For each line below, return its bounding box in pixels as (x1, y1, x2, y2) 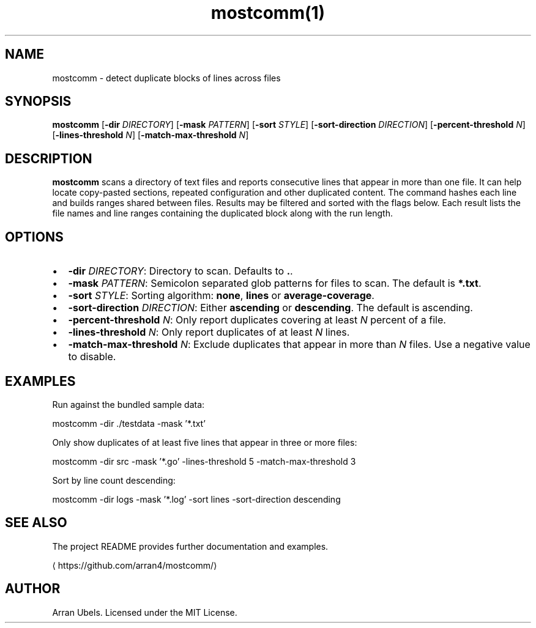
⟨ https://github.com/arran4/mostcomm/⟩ (52, 560, 217, 571)
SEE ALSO (5, 515, 67, 531)
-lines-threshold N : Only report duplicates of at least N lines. (68, 326, 350, 339)
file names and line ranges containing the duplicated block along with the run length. (52, 208, 393, 219)
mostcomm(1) (210, 2, 326, 23)
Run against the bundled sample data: (52, 399, 205, 410)
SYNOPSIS (5, 94, 72, 109)
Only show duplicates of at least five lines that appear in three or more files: (52, 437, 357, 448)
